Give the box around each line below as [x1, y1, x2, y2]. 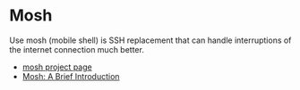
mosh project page [21, 61, 92, 72]
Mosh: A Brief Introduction [21, 70, 120, 81]
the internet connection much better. [9, 44, 145, 54]
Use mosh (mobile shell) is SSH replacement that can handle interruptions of [9, 35, 292, 45]
